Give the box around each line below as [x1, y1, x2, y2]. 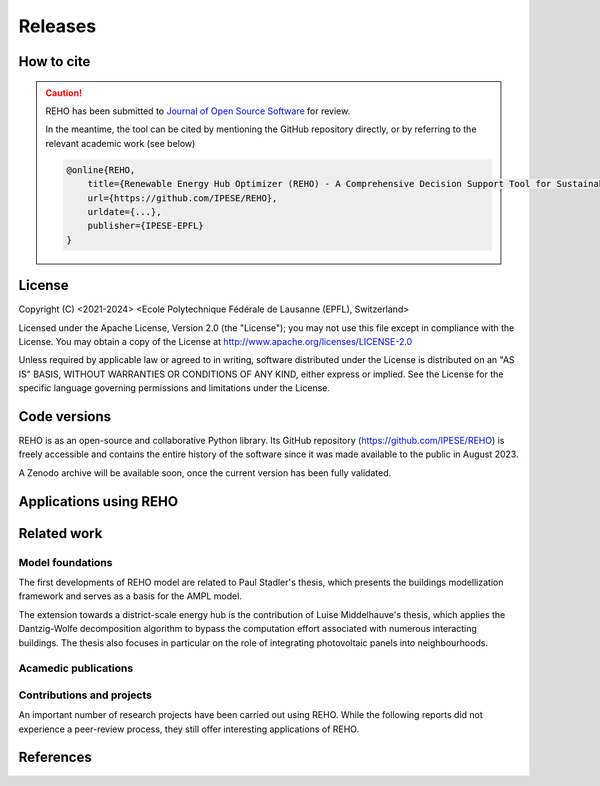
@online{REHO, [66, 164, 136, 175]
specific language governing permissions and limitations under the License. [18, 382, 330, 394]
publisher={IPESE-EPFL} [87, 220, 204, 232]
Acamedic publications [18, 661, 134, 675]
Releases [18, 15, 97, 37]
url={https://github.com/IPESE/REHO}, [87, 192, 278, 204]
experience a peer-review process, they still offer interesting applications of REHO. [18, 723, 360, 735]
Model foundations [18, 555, 113, 569]
